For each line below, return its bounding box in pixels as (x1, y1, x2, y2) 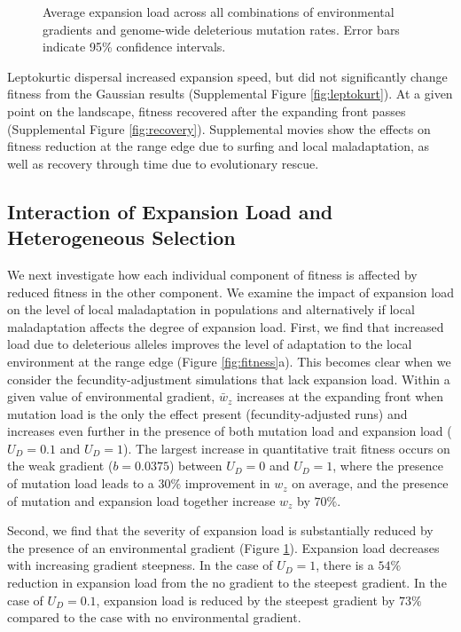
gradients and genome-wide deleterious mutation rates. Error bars (43, 20, 400, 38)
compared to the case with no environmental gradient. (7, 608, 301, 627)
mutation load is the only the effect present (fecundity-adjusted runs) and (7, 404, 408, 423)
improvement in (184, 474, 270, 493)
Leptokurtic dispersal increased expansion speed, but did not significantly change (7, 67, 448, 85)
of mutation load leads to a (7, 474, 154, 493)
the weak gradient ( (7, 456, 113, 475)
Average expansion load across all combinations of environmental (43, 3, 395, 20)
